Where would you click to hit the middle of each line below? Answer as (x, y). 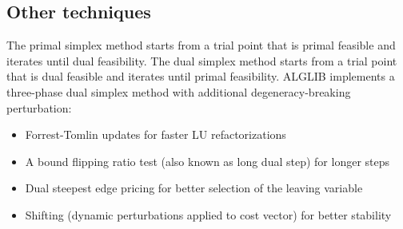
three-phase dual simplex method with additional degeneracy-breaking (179, 91)
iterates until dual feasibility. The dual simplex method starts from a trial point (202, 60)
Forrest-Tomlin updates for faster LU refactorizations (156, 134)
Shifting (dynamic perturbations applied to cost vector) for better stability (208, 214)
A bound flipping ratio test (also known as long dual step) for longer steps (207, 161)
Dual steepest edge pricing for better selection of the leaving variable (194, 188)
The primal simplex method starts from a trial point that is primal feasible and (201, 45)
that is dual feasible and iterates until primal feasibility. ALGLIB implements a (201, 76)
